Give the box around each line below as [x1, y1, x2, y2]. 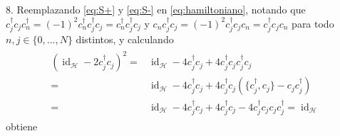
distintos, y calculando [76, 32, 174, 47]
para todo [292, 16, 334, 30]
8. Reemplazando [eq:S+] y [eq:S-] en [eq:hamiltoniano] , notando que [6, 2, 306, 16]
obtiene [6, 119, 38, 134]
